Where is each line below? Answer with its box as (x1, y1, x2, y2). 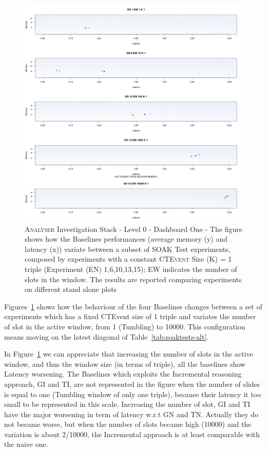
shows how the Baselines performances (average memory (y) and (25, 233, 228, 244)
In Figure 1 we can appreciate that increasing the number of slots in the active (4, 348, 253, 359)
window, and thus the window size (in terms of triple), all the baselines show (4, 358, 245, 369)
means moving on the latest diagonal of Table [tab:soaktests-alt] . (4, 331, 209, 342)
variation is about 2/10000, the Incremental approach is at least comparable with (4, 428, 260, 439)
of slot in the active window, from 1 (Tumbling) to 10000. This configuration (4, 321, 245, 331)
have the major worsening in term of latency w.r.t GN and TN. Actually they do (4, 408, 258, 419)
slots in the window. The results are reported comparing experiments (25, 273, 242, 284)
